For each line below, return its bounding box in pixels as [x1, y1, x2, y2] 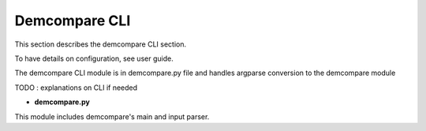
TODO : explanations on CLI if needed [14, 83, 138, 92]
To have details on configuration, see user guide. [14, 54, 174, 63]
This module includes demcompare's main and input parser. [14, 111, 210, 122]
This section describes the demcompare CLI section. [14, 39, 187, 49]
